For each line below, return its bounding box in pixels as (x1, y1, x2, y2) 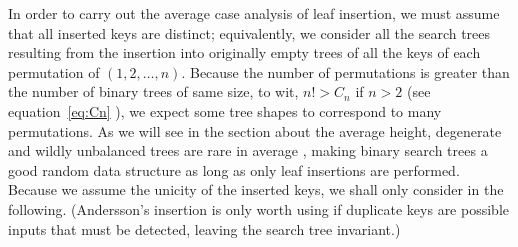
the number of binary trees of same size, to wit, (8, 81, 299, 102)
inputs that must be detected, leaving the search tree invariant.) (8, 218, 401, 239)
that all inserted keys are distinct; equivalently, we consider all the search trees (8, 22, 491, 43)
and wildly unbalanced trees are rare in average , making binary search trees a (8, 140, 488, 161)
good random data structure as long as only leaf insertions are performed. (8, 159, 460, 180)
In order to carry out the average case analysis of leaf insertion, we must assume (8, 3, 500, 23)
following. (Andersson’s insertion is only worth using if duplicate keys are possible (8, 198, 509, 219)
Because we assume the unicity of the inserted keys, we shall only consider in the (8, 179, 504, 200)
